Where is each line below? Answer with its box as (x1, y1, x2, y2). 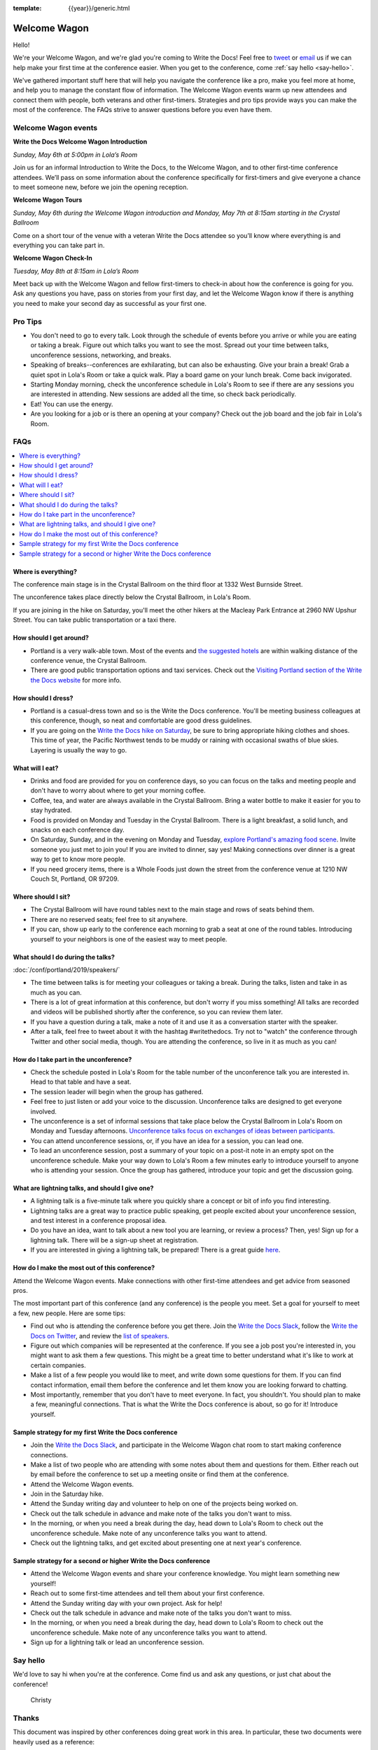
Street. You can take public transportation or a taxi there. (13, 616, 176, 624)
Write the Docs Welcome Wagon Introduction (13, 137, 148, 146)
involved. (30, 1107, 57, 1116)
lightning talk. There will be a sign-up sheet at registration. (30, 1235, 199, 1244)
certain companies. (30, 1361, 87, 1369)
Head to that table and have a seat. (30, 1078, 132, 1086)
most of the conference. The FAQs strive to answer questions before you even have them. (13, 106, 272, 114)
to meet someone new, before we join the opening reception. (13, 183, 189, 191)
